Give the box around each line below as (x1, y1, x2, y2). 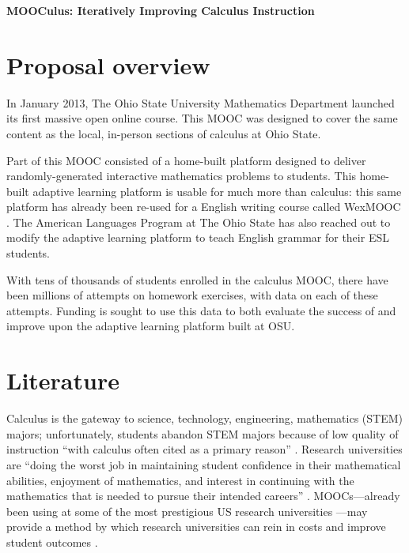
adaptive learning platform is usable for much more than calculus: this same (32, 182, 402, 199)
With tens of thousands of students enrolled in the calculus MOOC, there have (6, 271, 388, 288)
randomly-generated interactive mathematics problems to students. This (6, 167, 356, 184)
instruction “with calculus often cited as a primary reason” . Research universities (6, 441, 403, 457)
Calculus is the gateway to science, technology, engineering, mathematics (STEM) (6, 410, 403, 427)
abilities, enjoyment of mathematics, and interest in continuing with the (6, 472, 354, 488)
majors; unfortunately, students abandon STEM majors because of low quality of (6, 425, 399, 442)
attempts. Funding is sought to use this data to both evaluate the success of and (6, 302, 396, 318)
